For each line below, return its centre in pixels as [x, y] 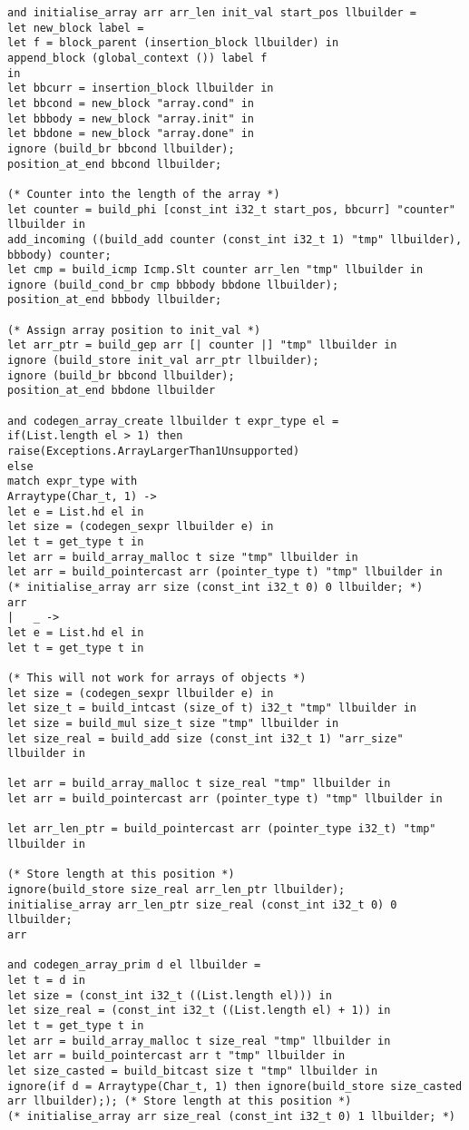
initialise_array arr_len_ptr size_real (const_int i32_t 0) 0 [202, 904]
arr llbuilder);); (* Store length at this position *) [180, 1101]
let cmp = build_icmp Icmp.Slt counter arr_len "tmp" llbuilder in [215, 270]
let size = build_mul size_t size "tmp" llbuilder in [173, 723]
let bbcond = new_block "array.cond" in [131, 103]
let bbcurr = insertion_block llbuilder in [141, 88]
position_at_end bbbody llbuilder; [115, 300]
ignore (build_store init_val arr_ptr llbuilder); [163, 361]
